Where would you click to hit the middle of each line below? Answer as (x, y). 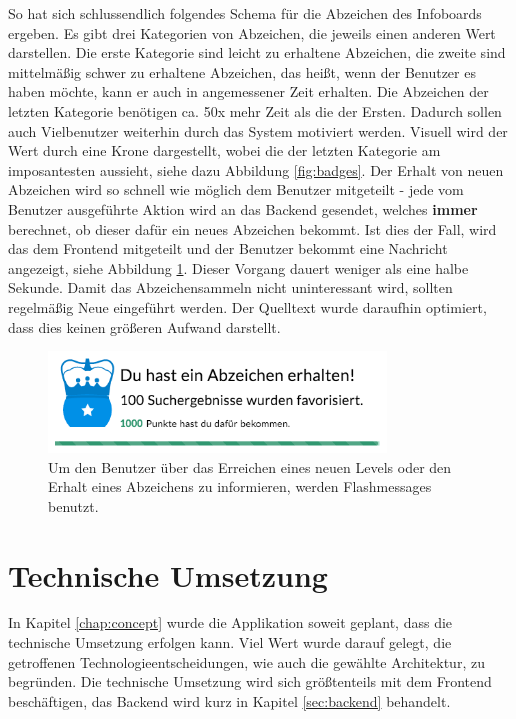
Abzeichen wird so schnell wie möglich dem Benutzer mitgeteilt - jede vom (236, 189)
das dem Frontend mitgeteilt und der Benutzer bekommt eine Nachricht (228, 248)
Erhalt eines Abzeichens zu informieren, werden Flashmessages (240, 486)
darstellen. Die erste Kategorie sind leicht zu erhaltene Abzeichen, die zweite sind (257, 52)
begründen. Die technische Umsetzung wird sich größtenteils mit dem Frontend (250, 681)
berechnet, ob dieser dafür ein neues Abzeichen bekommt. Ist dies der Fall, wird (252, 228)
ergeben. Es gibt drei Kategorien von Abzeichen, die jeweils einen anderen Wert (252, 32)
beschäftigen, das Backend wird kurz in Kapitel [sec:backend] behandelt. (229, 700)
